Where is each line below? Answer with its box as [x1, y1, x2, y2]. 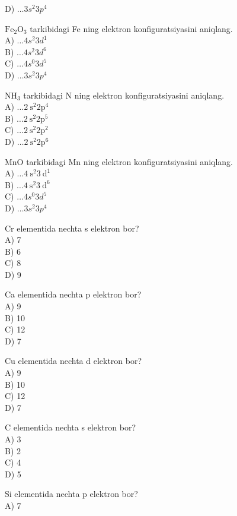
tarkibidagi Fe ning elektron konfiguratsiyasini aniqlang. [30, 22, 233, 34]
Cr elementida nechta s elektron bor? [5, 221, 139, 234]
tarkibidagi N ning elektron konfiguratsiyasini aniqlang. [23, 88, 225, 101]
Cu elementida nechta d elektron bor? [5, 354, 142, 367]
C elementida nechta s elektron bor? [5, 421, 136, 433]
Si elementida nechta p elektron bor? [5, 487, 138, 500]
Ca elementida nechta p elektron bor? [5, 288, 142, 300]
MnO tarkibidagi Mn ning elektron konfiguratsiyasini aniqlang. [5, 155, 233, 167]
